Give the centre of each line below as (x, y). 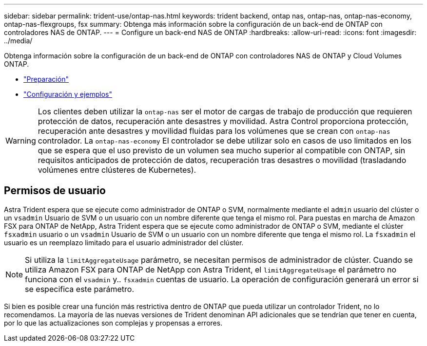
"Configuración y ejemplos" (68, 94)
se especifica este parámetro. (79, 289)
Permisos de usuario (55, 191)
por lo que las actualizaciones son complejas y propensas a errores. (113, 323)
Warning (21, 141)
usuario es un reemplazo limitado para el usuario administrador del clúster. (124, 242)
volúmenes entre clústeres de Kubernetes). (117, 170)
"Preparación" (46, 79)
